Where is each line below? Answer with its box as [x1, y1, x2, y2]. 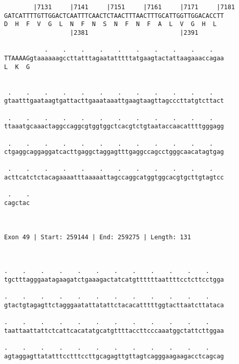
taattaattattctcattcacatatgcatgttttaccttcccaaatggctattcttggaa [4, 327, 224, 334]
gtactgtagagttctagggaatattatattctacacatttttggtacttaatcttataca [4, 301, 224, 309]
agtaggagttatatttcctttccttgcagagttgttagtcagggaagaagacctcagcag [4, 352, 224, 360]
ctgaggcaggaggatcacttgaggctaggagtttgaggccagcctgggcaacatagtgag [4, 148, 224, 156]
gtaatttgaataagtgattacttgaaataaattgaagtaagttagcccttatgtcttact [4, 97, 224, 105]
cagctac [4, 199, 30, 207]
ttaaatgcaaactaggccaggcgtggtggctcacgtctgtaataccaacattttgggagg [4, 123, 224, 130]
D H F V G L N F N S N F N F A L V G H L [4, 20, 217, 28]
